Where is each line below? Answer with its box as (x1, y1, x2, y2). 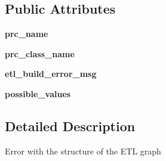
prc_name (5, 27, 48, 40)
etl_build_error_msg (5, 67, 97, 80)
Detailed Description (5, 116, 136, 135)
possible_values (5, 87, 71, 100)
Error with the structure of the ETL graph (5, 144, 161, 157)
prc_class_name (5, 47, 75, 60)
